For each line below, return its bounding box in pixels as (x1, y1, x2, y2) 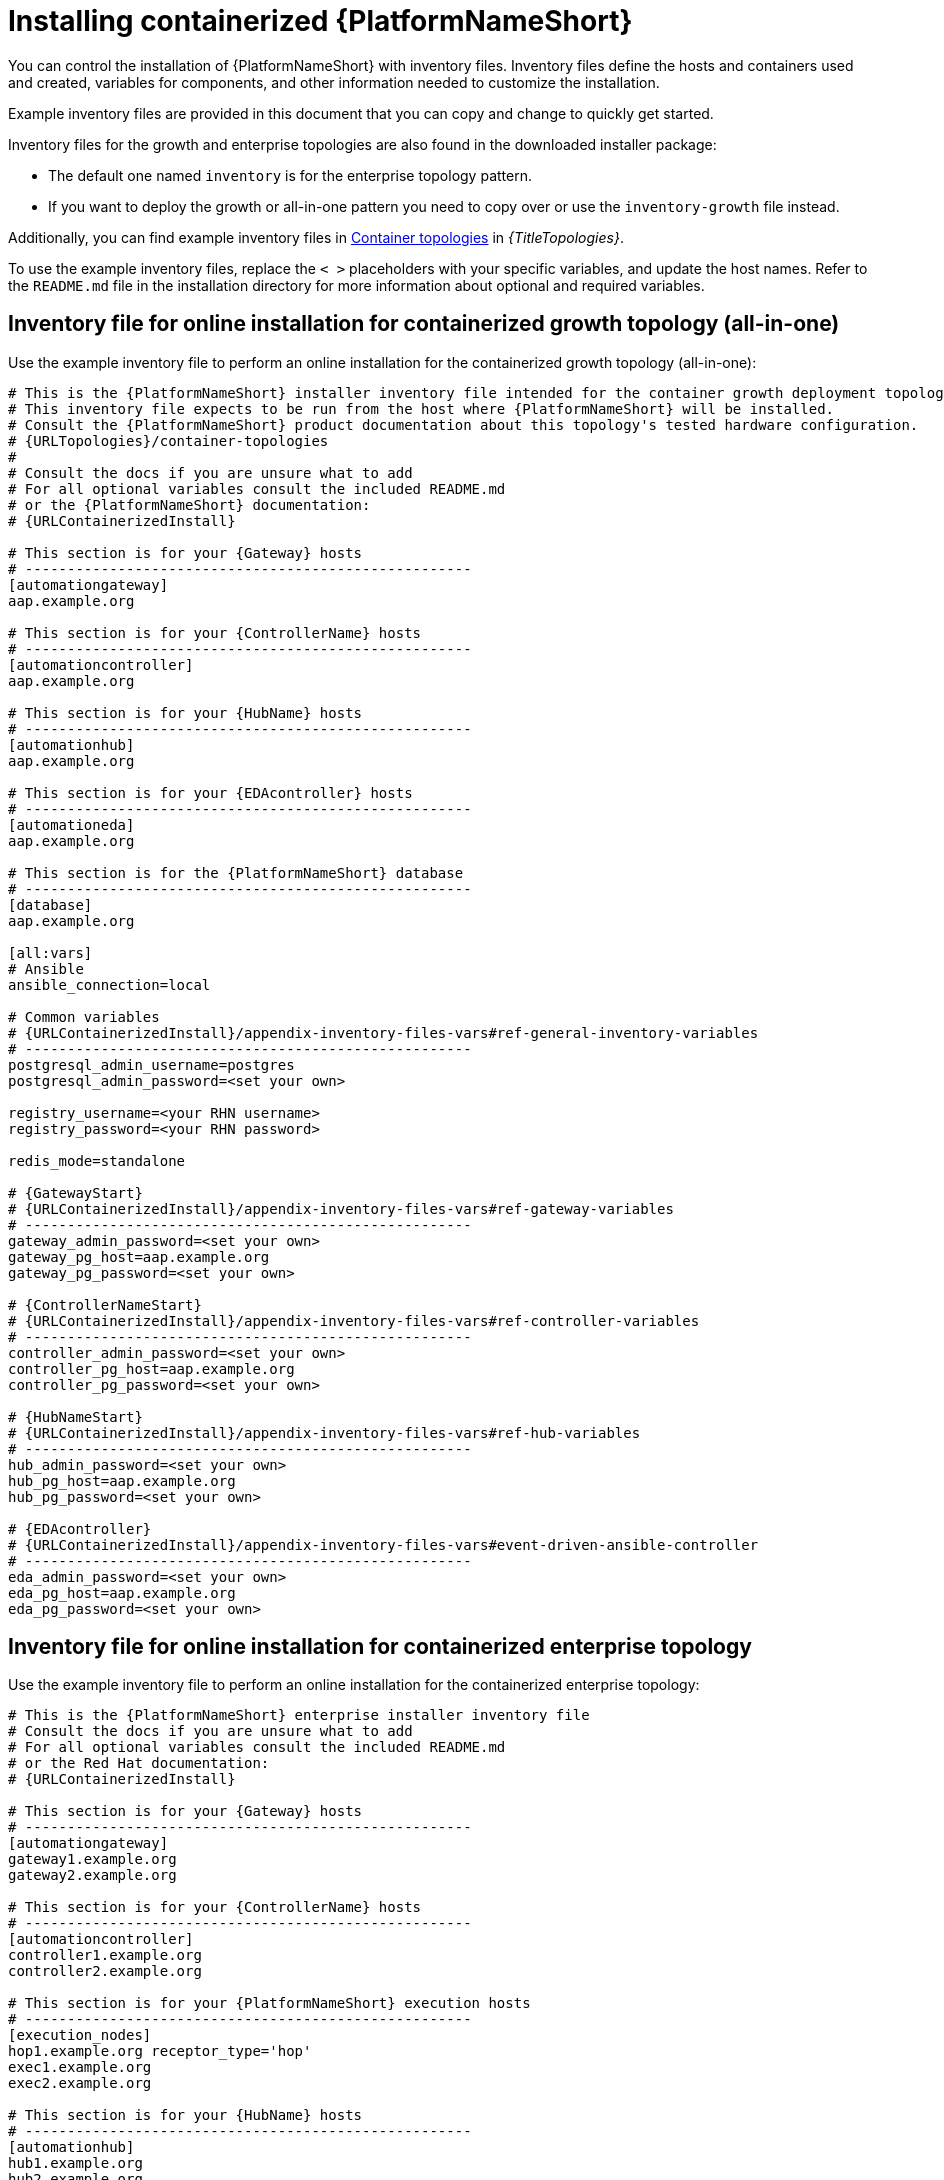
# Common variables (8, 1008, 160, 1025)
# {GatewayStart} (8, 1184, 143, 1201)
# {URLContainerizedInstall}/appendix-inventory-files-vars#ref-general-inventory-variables (8, 1024, 759, 1041)
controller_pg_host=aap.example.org (8, 1360, 295, 1377)
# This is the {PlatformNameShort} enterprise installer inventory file (8, 1707, 590, 1724)
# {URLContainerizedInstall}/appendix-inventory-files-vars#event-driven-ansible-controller (8, 1536, 759, 1553)
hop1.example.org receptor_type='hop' (8, 2043, 312, 2060)
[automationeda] (8, 816, 135, 833)
